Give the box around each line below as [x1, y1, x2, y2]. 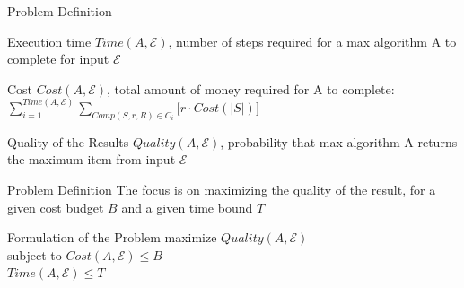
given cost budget [7, 197, 104, 216]
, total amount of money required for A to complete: [107, 79, 395, 98]
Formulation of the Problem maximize [7, 228, 217, 247]
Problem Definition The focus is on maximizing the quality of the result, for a [7, 179, 436, 198]
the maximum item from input [7, 150, 176, 169]
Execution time [7, 31, 92, 50]
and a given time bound [121, 197, 253, 216]
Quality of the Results [7, 132, 129, 151]
